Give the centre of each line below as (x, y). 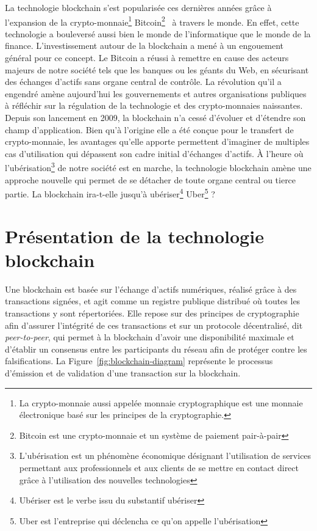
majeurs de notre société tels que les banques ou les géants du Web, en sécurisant (157, 69)
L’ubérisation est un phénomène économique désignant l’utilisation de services (165, 456)
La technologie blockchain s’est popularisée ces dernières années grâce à (138, 7)
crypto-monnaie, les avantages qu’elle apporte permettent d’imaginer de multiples (157, 141)
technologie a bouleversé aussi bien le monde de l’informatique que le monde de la (158, 33)
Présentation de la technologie (134, 236)
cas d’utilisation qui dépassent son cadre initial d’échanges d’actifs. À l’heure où (154, 153)
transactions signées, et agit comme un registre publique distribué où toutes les (153, 301)
